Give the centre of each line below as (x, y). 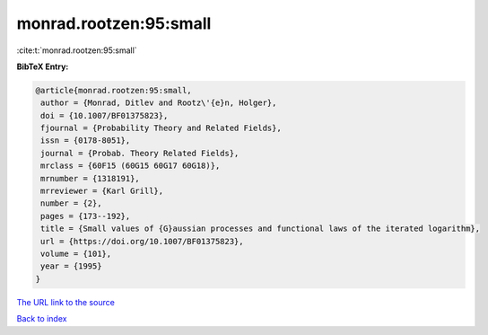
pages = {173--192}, (86, 216)
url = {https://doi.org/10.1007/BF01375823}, (142, 241)
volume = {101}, (76, 254)
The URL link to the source (66, 302)
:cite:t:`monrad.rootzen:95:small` (77, 50)
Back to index (42, 319)
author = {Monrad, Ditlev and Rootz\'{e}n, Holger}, (159, 103)
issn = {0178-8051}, (86, 141)
